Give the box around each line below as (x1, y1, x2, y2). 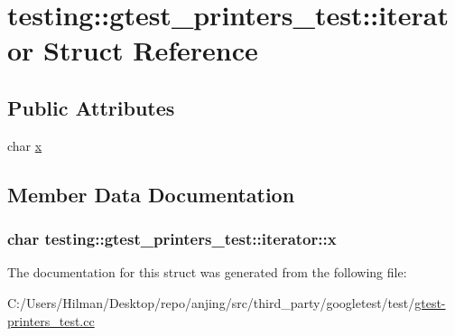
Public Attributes (7, 93, 175, 121)
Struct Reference (43, 32, 258, 69)
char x (7, 135, 42, 154)
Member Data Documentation (7, 180, 295, 208)
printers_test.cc (7, 311, 95, 330)
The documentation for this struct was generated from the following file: (7, 263, 407, 282)
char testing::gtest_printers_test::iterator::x (7, 228, 337, 250)
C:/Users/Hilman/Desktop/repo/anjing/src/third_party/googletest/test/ (7, 293, 415, 312)
